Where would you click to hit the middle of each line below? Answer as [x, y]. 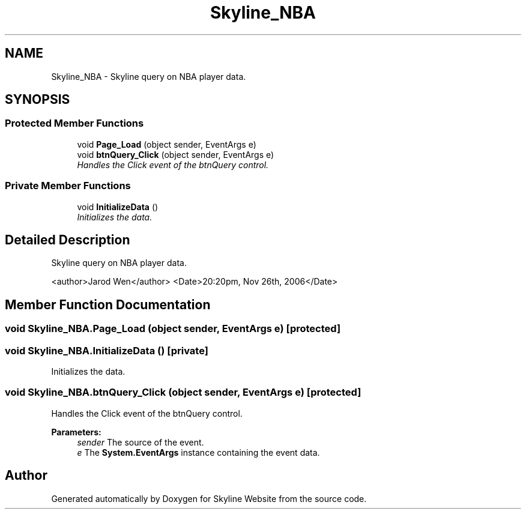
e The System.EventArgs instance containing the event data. [198, 452]
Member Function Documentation [108, 304]
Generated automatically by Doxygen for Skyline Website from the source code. [209, 498]
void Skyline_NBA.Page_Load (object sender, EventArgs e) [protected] [173, 329]
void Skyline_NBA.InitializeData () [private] [107, 350]
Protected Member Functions [74, 123]
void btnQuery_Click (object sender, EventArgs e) [176, 154]
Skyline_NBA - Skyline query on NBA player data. [149, 76]
